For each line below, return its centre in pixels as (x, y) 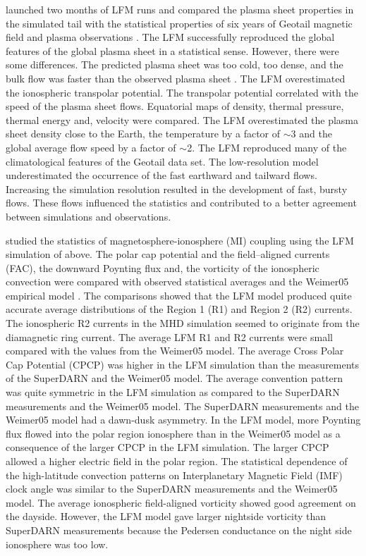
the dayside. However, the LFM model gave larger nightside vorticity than (166, 516)
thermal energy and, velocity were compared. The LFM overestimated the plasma (182, 119)
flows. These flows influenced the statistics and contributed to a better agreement (181, 203)
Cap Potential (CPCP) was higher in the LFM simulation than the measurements (183, 364)
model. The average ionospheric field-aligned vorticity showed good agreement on (181, 502)
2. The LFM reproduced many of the (267, 147)
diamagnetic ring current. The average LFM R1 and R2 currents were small (169, 336)
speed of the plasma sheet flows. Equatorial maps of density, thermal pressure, (175, 106)
